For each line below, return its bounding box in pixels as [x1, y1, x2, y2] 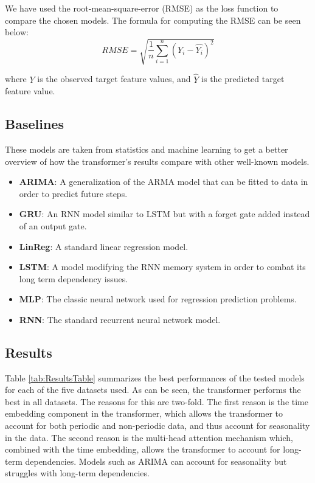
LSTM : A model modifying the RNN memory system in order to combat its [19, 260, 306, 273]
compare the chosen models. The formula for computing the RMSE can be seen [5, 13, 301, 26]
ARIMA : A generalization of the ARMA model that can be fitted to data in [19, 175, 308, 188]
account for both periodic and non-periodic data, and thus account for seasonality [5, 419, 310, 432]
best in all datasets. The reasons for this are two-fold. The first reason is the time [5, 395, 308, 408]
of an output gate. [19, 219, 87, 232]
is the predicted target [201, 72, 285, 85]
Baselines [5, 114, 64, 133]
